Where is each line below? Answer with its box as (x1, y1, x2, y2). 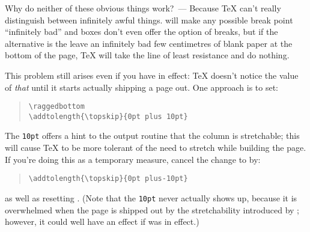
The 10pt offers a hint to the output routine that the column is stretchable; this (5, 129, 300, 142)
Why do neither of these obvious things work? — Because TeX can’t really (5, 2, 281, 14)
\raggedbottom (28, 102, 85, 111)
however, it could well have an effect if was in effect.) (5, 215, 199, 228)
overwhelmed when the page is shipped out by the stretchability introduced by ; (5, 203, 299, 216)
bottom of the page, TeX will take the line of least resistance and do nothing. (5, 49, 290, 61)
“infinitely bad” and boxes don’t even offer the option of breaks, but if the (5, 25, 278, 38)
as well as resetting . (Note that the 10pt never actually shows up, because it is (5, 191, 297, 204)
